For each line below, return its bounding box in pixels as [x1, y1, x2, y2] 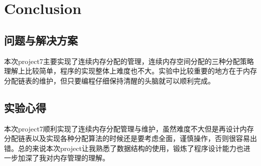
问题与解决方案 [4, 32, 78, 47]
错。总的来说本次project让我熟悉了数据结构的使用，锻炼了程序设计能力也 [4, 142, 243, 153]
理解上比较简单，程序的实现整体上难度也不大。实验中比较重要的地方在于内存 [4, 65, 257, 76]
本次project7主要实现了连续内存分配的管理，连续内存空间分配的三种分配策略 [4, 55, 254, 66]
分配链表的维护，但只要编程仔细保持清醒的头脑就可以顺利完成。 [4, 75, 215, 85]
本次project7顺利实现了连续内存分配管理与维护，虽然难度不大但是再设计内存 [4, 123, 254, 133]
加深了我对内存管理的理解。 [18, 152, 109, 163]
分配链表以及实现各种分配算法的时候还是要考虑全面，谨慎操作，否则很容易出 [4, 133, 257, 143]
